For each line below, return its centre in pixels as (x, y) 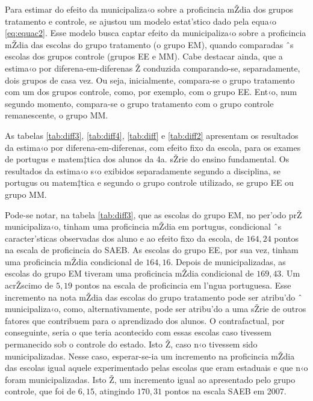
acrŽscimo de (29, 285)
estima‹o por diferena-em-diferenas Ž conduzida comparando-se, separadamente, (153, 68)
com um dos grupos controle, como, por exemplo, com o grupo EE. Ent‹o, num (151, 92)
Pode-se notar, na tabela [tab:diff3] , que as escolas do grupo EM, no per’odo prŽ (153, 214)
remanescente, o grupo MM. (57, 115)
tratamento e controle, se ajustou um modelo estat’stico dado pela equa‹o (141, 21)
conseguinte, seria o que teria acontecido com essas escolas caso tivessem (138, 332)
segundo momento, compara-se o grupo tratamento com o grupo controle (139, 103)
